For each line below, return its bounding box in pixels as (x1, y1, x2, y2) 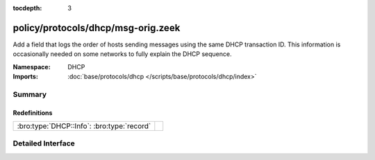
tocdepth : (12, 4, 42, 12)
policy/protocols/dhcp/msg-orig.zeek (12, 21, 181, 34)
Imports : (12, 73, 38, 81)
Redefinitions (12, 108, 53, 117)
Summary (12, 89, 47, 99)
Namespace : (12, 62, 51, 71)
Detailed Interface (12, 139, 76, 148)
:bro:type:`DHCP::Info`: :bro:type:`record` (17, 121, 151, 131)
